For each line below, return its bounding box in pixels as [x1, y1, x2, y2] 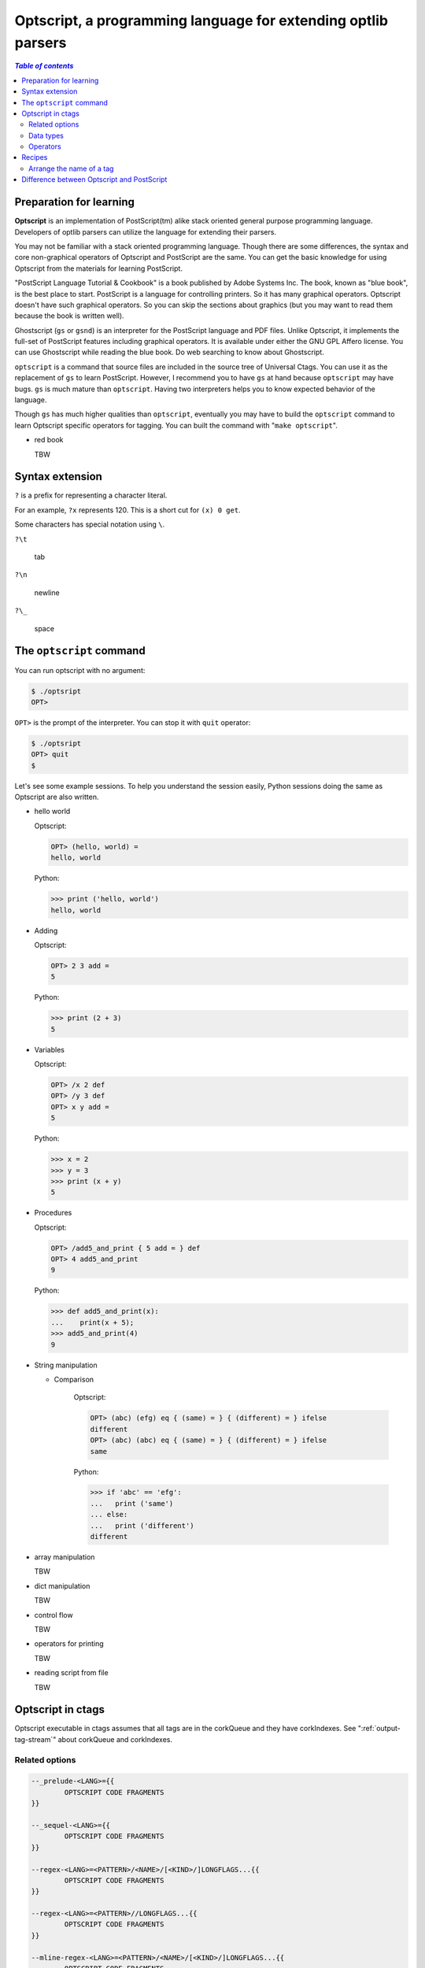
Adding [34, 926, 58, 935]
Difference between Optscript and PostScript [21, 175, 168, 184]
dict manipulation [34, 1581, 91, 1590]
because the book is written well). [14, 311, 125, 320]
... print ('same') [90, 1499, 174, 1507]
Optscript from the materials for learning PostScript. [14, 264, 183, 273]
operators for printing [34, 1639, 104, 1648]
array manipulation [34, 1552, 95, 1562]
